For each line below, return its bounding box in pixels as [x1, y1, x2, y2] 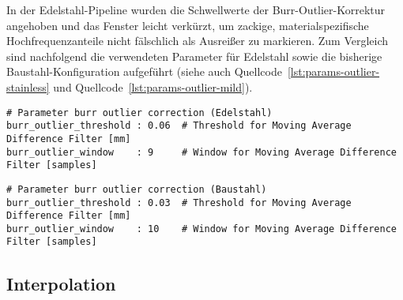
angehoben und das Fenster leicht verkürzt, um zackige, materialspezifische [6, 17, 369, 33]
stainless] [6, 78, 50, 95]
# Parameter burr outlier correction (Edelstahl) [6, 107, 273, 118]
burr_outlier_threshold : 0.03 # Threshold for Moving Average [6, 197, 352, 208]
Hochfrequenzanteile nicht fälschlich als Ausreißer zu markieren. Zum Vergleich [6, 32, 389, 49]
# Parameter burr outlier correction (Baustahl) [6, 183, 267, 195]
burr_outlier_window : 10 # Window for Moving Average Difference [6, 223, 397, 234]
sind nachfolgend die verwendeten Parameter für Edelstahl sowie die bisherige [6, 47, 382, 64]
